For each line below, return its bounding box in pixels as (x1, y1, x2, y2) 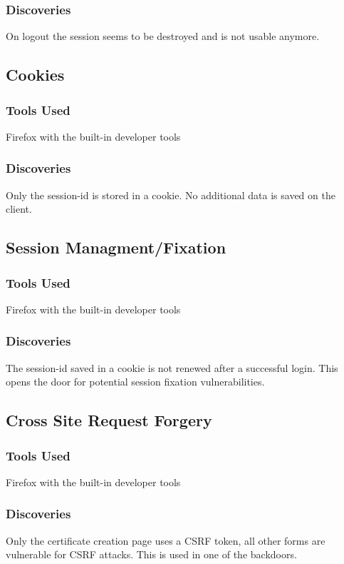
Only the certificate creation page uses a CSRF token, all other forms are (6, 533, 325, 548)
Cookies (6, 64, 65, 86)
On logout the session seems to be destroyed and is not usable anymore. (6, 29, 320, 44)
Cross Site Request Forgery (6, 409, 212, 431)
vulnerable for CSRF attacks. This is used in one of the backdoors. (6, 547, 297, 562)
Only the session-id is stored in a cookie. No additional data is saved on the (6, 187, 335, 202)
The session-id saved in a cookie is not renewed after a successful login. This (6, 360, 338, 375)
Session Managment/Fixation (6, 236, 226, 258)
